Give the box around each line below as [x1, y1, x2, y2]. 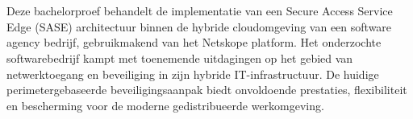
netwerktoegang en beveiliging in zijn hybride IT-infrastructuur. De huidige [6, 65, 379, 82]
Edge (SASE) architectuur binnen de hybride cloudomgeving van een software [6, 18, 392, 35]
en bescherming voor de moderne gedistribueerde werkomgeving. [6, 96, 324, 113]
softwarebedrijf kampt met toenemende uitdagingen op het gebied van [6, 49, 353, 66]
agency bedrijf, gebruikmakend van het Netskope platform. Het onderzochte [6, 34, 382, 51]
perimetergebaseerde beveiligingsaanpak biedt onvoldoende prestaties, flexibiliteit [6, 81, 407, 98]
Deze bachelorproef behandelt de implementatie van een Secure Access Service [6, 2, 393, 19]
